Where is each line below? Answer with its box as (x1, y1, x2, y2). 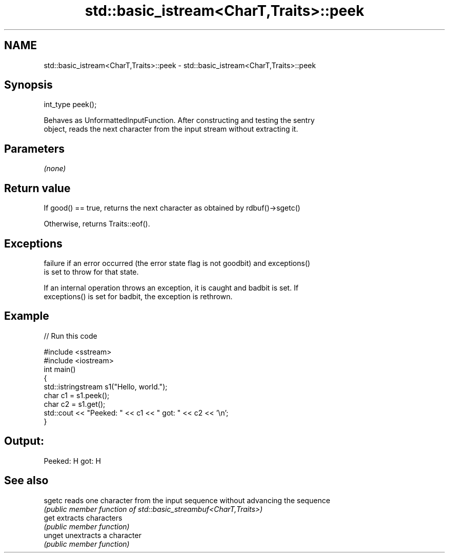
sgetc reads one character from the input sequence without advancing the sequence (44, 496, 331, 505)
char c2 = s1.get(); (44, 399, 106, 408)
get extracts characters (44, 513, 123, 522)
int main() (44, 364, 76, 374)
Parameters (4, 142, 65, 155)
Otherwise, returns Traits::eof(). (44, 219, 150, 229)
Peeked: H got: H (44, 456, 101, 465)
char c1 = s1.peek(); (44, 390, 110, 400)
